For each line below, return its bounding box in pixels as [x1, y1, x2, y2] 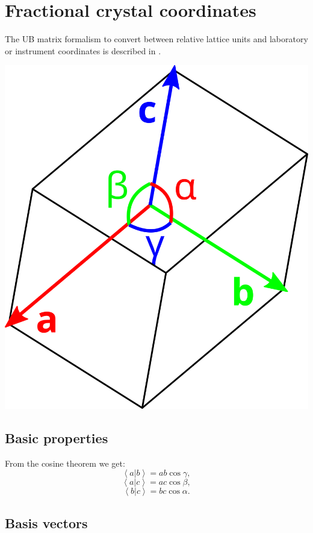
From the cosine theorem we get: [5, 456, 125, 469]
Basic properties [5, 428, 108, 447]
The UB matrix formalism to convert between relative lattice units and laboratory [5, 33, 308, 45]
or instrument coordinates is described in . [5, 44, 161, 57]
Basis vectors [5, 513, 88, 532]
